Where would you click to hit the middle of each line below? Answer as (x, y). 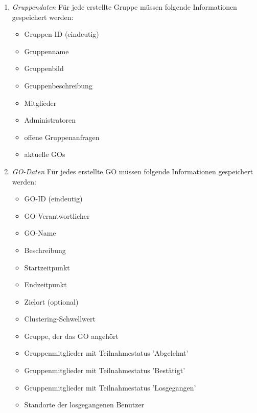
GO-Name (40, 233)
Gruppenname (46, 51)
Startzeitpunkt (47, 267)
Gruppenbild (44, 68)
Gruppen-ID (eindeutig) (62, 34)
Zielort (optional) (51, 301)
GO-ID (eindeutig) (53, 199)
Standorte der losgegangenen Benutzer (84, 405)
